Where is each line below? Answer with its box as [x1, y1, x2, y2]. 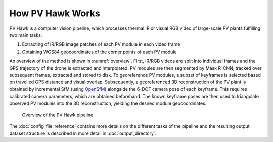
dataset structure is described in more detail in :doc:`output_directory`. [9, 130, 157, 136]
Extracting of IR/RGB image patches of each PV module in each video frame [22, 41, 180, 48]
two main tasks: [9, 32, 42, 38]
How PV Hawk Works [9, 8, 101, 19]
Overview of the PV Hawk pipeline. [22, 112, 95, 118]
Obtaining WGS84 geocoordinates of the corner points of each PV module [22, 49, 177, 55]
